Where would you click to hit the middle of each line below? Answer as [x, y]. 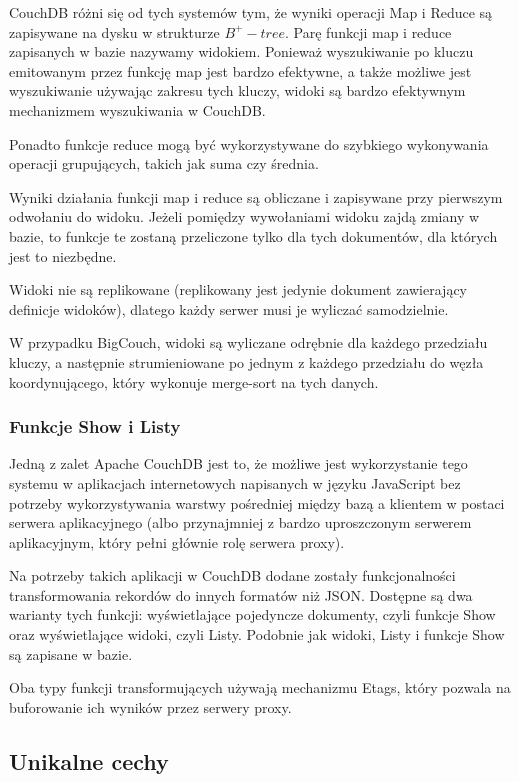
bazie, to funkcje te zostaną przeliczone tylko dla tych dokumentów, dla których [253, 235]
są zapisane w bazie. [71, 653]
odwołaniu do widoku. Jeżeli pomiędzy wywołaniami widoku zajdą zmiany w [244, 216]
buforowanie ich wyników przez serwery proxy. [150, 706]
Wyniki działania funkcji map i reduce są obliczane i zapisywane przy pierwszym [256, 196]
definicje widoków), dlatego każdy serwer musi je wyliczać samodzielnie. [229, 308]
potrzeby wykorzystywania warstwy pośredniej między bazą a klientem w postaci [257, 502]
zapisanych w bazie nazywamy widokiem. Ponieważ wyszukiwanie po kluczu [241, 51]
